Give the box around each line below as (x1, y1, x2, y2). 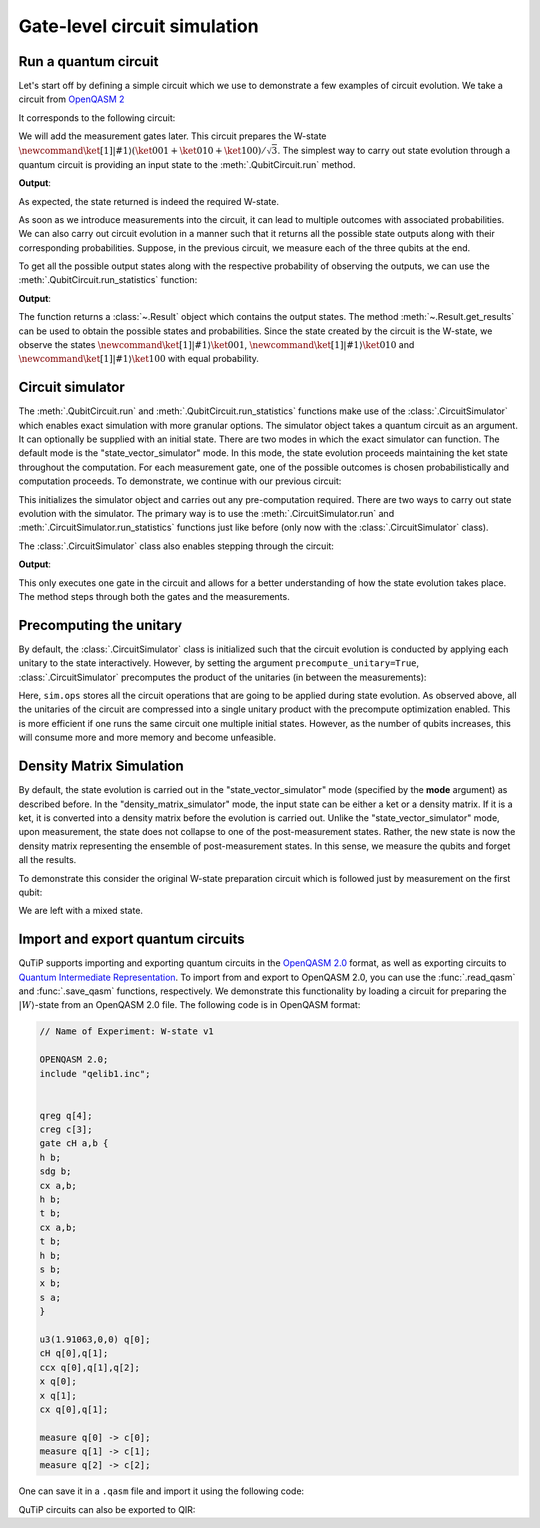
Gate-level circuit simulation (18, 15, 259, 37)
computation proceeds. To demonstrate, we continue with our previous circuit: (18, 475, 342, 487)
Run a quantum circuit (18, 53, 159, 70)
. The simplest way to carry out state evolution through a (277, 144, 511, 156)
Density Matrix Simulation (18, 758, 184, 775)
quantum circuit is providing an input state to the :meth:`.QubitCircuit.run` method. (18, 158, 356, 170)
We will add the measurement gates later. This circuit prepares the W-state (18, 130, 327, 142)
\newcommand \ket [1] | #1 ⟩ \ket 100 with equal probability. (18, 353, 260, 365)
